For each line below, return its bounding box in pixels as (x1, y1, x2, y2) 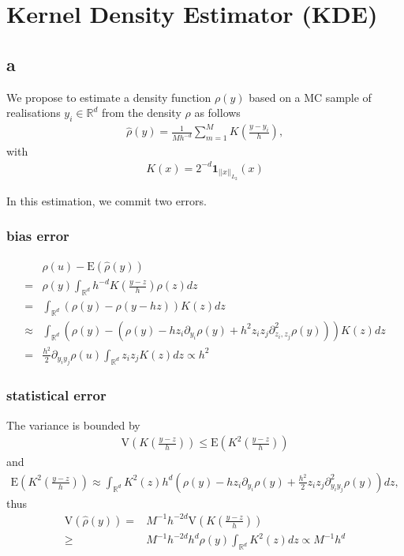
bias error (6, 226, 69, 246)
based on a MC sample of (249, 88, 372, 105)
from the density (101, 104, 181, 121)
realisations (6, 104, 61, 121)
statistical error (6, 385, 107, 405)
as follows (194, 104, 241, 121)
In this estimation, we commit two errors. (6, 192, 207, 208)
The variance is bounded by (6, 416, 140, 433)
